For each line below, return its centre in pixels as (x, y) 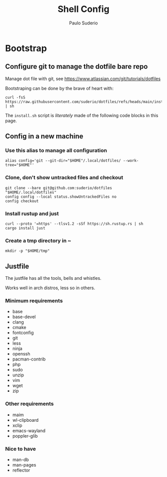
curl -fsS (15, 97)
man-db (20, 460)
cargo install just (25, 228)
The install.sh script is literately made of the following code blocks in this (82, 115)
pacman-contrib (29, 359)
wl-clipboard (25, 420)
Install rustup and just (32, 214)
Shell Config (83, 9)
